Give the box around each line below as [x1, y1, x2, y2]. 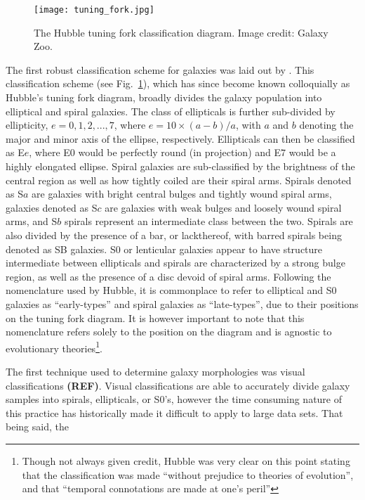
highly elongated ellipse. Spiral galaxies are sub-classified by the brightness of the [6, 159, 355, 173]
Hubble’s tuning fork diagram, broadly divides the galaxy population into [6, 90, 322, 105]
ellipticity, [6, 117, 48, 132]
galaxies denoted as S [6, 200, 98, 214]
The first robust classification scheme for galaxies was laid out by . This [6, 62, 314, 77]
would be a [288, 145, 336, 160]
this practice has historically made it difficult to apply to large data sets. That [6, 405, 343, 420]
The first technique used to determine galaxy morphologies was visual [6, 364, 305, 378]
